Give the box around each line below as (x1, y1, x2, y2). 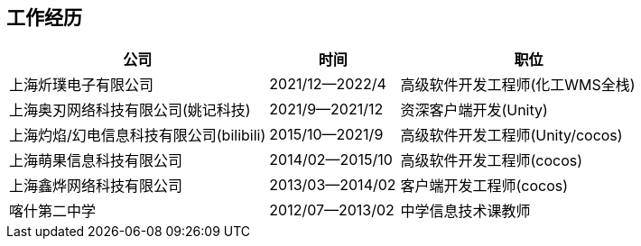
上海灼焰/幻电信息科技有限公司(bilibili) (9, 126, 266, 145)
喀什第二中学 (9, 202, 97, 221)
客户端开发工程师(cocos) (400, 177, 569, 196)
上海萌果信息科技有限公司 (9, 151, 183, 170)
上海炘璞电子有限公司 (9, 76, 154, 95)
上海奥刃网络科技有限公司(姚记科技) (9, 101, 251, 120)
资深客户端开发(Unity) (400, 101, 548, 120)
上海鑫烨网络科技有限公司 (9, 177, 183, 196)
